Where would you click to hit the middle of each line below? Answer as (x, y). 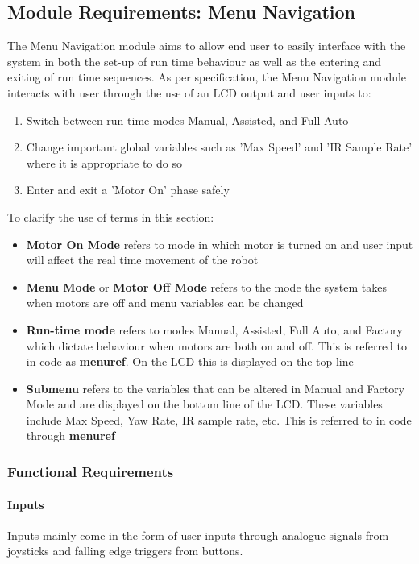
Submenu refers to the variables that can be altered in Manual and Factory (216, 388)
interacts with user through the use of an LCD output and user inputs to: (189, 92)
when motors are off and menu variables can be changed (165, 303)
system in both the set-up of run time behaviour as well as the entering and (195, 61)
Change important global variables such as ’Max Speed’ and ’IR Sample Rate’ (219, 147)
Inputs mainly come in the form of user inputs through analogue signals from (198, 535)
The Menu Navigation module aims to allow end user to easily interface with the (207, 46)
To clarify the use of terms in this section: (111, 216)
